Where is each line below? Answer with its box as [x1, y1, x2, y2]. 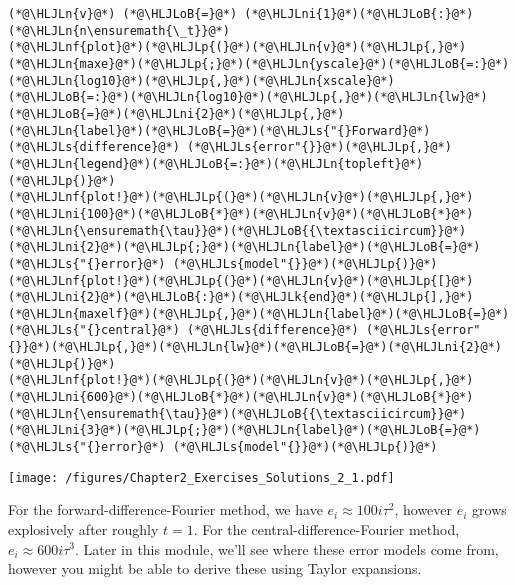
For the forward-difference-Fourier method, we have [8, 499, 323, 520]
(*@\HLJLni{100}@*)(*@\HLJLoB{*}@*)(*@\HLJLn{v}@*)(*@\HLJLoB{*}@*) [8, 206, 474, 221]
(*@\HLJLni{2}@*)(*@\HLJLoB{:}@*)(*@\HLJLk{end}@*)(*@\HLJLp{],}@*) [8, 290, 474, 305]
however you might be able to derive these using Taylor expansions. [8, 558, 422, 579]
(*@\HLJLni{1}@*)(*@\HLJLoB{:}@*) [244, 7, 474, 21]
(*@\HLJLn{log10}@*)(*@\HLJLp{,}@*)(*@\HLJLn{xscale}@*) [8, 73, 395, 88]
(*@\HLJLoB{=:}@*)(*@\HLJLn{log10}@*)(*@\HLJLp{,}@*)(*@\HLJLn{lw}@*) [8, 90, 488, 105]
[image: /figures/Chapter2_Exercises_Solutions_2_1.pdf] [8, 470, 395, 485]
